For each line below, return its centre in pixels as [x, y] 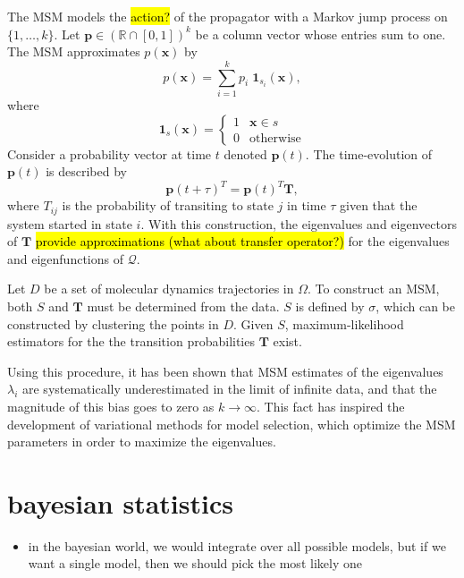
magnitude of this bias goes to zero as [111, 406]
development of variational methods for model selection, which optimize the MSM [232, 424]
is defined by [330, 306]
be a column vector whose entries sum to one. [321, 34]
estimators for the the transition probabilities [131, 341]
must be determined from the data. [183, 306]
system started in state [70, 223]
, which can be [415, 306]
